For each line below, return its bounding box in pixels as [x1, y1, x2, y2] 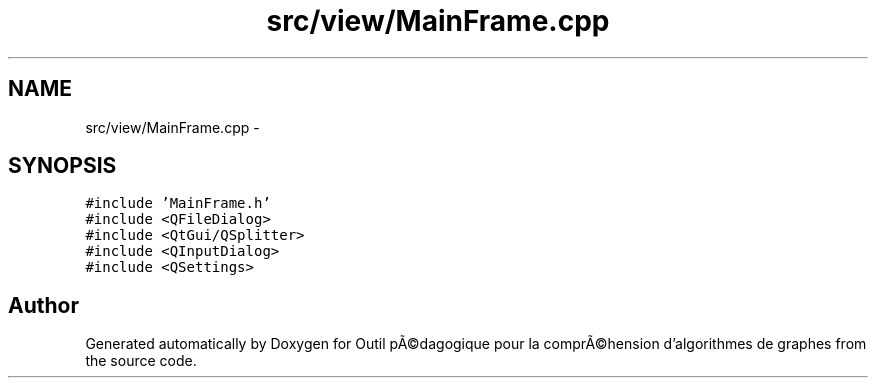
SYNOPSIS [8, 153, 117, 179]
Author [8, 292, 79, 318]
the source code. [85, 352, 197, 370]
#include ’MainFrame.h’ [85, 195, 271, 212]
